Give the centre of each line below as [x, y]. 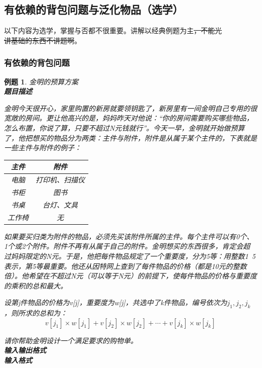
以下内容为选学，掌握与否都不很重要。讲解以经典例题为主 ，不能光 [113, 30]
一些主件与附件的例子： [43, 148]
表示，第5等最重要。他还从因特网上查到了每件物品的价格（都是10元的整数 [125, 266]
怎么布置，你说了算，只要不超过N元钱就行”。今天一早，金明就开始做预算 [124, 127]
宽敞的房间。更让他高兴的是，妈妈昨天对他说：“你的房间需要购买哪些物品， [129, 118]
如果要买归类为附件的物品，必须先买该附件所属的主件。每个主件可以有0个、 [129, 236]
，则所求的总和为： [36, 313]
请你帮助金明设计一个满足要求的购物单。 [71, 340]
